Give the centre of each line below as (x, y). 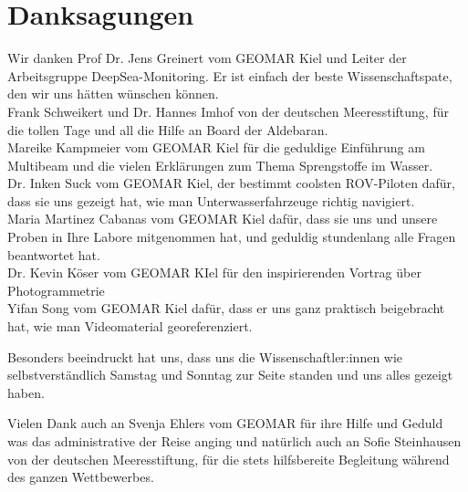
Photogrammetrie (56, 290)
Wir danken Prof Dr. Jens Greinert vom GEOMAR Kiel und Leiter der (207, 58)
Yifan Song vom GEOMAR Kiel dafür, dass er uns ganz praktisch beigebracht (226, 308)
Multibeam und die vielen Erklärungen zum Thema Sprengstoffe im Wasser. (220, 165)
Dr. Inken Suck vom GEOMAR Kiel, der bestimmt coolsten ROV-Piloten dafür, (231, 183)
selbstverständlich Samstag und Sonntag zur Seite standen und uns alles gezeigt (230, 375)
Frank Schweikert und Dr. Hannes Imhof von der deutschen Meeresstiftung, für (228, 111)
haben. (26, 392)
